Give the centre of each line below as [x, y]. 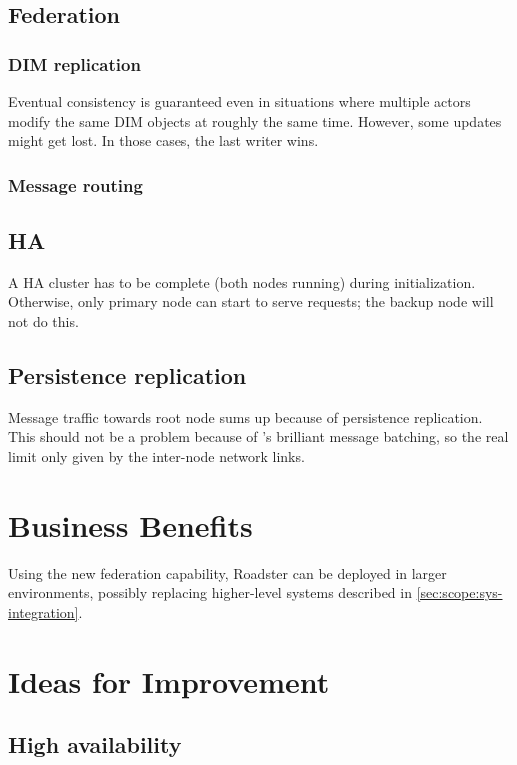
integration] [43, 611]
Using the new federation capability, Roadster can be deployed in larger [227, 572]
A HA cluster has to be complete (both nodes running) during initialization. [242, 281]
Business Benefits [130, 524]
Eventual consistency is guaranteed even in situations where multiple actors [239, 101]
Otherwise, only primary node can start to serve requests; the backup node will [251, 301]
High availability [95, 744]
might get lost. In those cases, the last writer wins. [163, 140]
